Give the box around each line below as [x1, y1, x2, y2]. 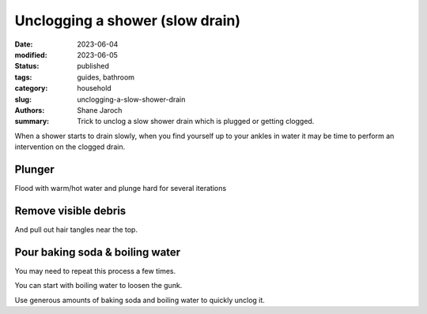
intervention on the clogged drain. [14, 142, 126, 151]
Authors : [14, 105, 45, 114]
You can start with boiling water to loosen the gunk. [14, 281, 183, 290]
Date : [14, 39, 33, 49]
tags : [14, 72, 32, 82]
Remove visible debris [14, 204, 127, 217]
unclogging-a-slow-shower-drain [77, 95, 186, 104]
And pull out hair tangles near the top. [14, 225, 138, 234]
